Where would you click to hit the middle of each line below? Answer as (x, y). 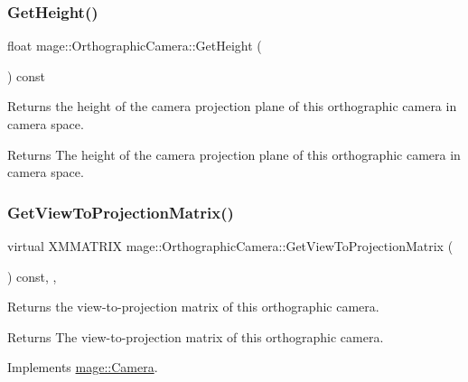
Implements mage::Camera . (83, 367)
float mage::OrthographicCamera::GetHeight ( (135, 46)
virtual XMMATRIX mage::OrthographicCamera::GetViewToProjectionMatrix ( (230, 246)
